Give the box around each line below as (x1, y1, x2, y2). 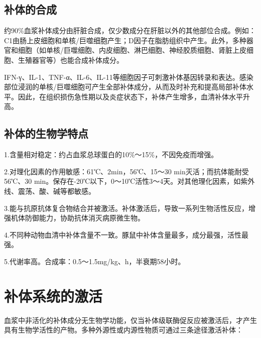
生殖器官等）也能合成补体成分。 (18, 54, 123, 65)
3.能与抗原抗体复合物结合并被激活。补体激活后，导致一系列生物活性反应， (4, 202, 248, 213)
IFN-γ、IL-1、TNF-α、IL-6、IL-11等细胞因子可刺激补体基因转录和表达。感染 (4, 71, 253, 82)
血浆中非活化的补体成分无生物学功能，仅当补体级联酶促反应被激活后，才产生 (4, 314, 257, 325)
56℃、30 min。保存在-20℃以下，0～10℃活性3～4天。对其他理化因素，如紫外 (4, 176, 255, 186)
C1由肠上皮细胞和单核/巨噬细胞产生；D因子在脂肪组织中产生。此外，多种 (4, 35, 246, 45)
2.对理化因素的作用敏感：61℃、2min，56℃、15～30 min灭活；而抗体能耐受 (4, 166, 249, 176)
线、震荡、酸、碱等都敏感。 (4, 185, 95, 196)
